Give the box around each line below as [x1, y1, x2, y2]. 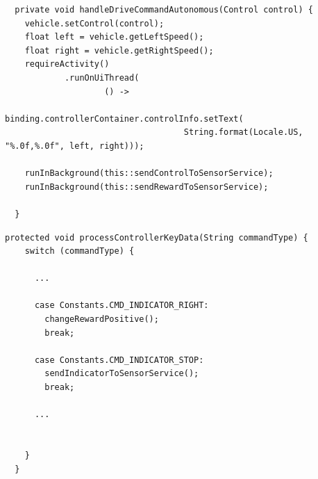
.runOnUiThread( [64, 72, 140, 83]
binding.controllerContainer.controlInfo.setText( [5, 113, 244, 124]
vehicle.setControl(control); [24, 18, 165, 29]
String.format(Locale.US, [183, 127, 303, 138]
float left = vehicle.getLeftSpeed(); [24, 32, 204, 42]
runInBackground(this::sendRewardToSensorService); [24, 181, 269, 192]
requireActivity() [24, 59, 110, 70]
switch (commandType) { [24, 246, 135, 257]
